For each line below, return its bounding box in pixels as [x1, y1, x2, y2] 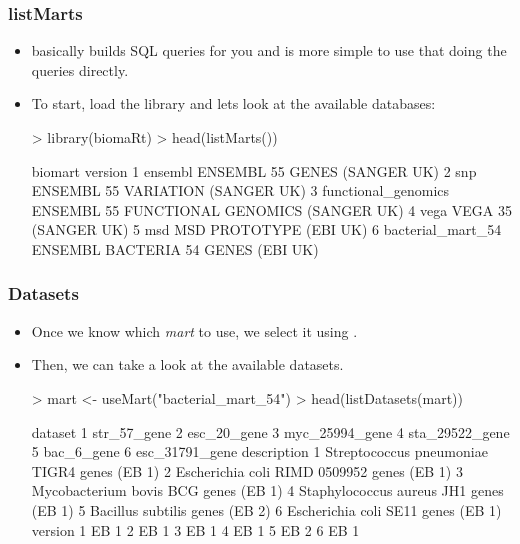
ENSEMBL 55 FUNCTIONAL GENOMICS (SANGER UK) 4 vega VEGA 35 [31, 199, 512, 220]
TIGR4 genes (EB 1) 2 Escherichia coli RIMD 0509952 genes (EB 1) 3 [31, 460, 463, 481]
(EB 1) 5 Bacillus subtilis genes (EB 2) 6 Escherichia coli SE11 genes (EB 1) [31, 499, 502, 520]
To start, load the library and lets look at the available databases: [31, 93, 436, 114]
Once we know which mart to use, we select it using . [31, 320, 358, 341]
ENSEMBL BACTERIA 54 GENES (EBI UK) [31, 238, 319, 259]
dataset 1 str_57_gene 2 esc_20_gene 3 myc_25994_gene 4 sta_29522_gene [31, 421, 510, 442]
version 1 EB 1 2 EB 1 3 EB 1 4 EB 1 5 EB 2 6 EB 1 [31, 519, 360, 540]
